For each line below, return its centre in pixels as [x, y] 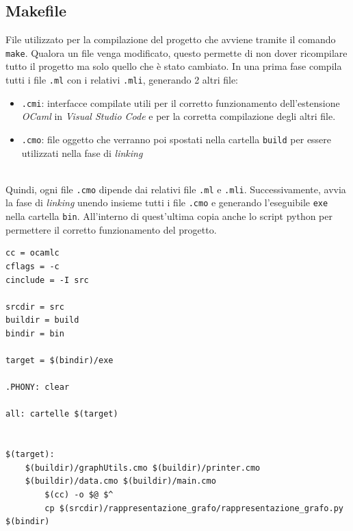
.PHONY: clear [38, 387]
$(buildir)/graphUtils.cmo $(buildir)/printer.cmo [143, 468]
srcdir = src [35, 307]
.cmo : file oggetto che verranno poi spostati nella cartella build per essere [176, 139]
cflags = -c [32, 266]
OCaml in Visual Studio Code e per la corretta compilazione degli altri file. [179, 116]
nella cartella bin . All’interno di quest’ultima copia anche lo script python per [169, 216]
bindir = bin [35, 333]
